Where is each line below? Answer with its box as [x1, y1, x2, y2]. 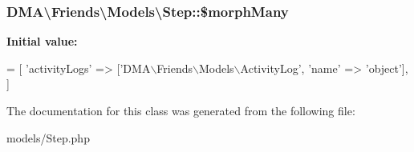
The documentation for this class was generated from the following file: [6, 102, 355, 118]
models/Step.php [6, 129, 90, 146]
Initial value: [6, 33, 78, 50]
